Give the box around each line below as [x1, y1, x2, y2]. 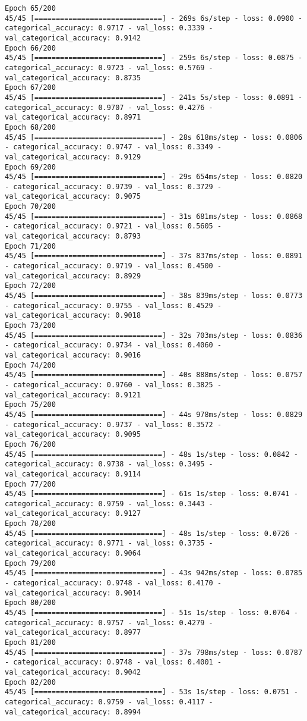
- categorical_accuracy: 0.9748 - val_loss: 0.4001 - [5, 658, 222, 667]
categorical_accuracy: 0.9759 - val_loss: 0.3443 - [5, 499, 213, 508]
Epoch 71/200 [5, 242, 56, 250]
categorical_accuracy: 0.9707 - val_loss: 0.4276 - [5, 103, 213, 112]
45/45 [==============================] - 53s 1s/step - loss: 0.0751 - [5, 688, 298, 697]
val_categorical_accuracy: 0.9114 [5, 469, 141, 478]
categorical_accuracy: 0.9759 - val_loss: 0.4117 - [5, 697, 213, 706]
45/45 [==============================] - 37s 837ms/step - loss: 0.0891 [5, 252, 303, 261]
